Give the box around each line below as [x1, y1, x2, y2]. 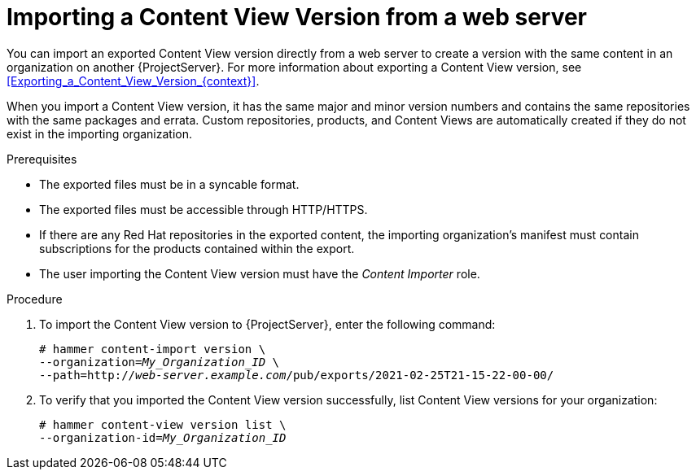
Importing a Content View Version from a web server [7, 3, 588, 31]
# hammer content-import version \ [39, 342, 266, 356]
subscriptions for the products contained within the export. [39, 241, 355, 255]
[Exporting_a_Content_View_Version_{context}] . [7, 73, 260, 88]
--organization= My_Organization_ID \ [39, 355, 280, 369]
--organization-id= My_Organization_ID [39, 430, 287, 444]
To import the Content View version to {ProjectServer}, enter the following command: [39, 317, 496, 331]
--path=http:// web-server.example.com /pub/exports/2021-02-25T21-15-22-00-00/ [39, 368, 554, 382]
